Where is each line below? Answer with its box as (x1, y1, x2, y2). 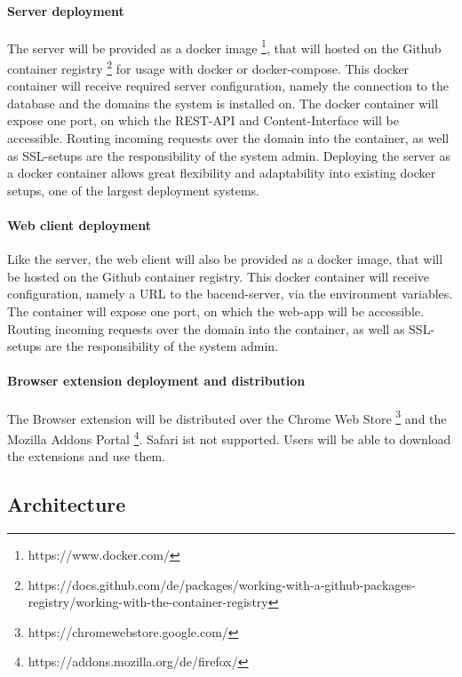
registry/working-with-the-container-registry (28, 593, 268, 611)
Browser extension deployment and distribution (7, 371, 306, 390)
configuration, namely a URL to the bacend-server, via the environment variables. (7, 284, 453, 303)
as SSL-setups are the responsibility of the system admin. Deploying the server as (7, 146, 450, 164)
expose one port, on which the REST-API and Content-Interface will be (7, 111, 399, 130)
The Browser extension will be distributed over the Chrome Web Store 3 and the (7, 406, 447, 427)
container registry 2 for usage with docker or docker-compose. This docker (7, 57, 410, 77)
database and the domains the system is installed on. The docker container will (7, 93, 439, 112)
